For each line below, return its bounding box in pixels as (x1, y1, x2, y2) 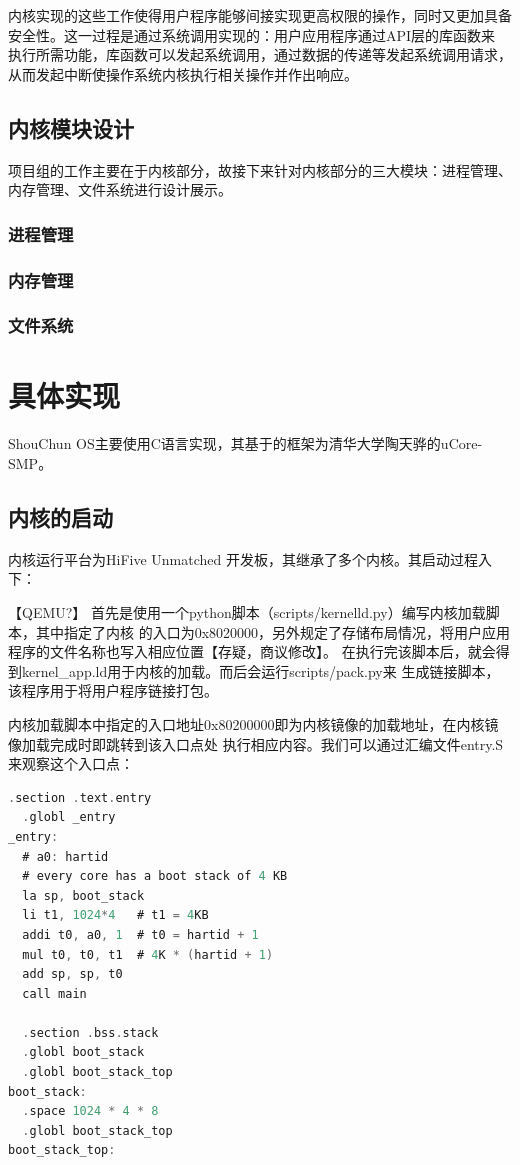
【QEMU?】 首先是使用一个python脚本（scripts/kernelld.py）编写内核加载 (8, 602, 486, 622)
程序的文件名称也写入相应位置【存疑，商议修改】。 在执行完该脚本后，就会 (8, 641, 496, 662)
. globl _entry (22, 810, 116, 825)
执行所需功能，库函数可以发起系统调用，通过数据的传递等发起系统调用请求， (8, 44, 512, 65)
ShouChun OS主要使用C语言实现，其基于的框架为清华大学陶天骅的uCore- (8, 433, 483, 454)
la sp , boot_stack (22, 888, 145, 903)
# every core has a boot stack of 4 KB (22, 869, 288, 884)
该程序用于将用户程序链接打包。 (8, 680, 218, 701)
